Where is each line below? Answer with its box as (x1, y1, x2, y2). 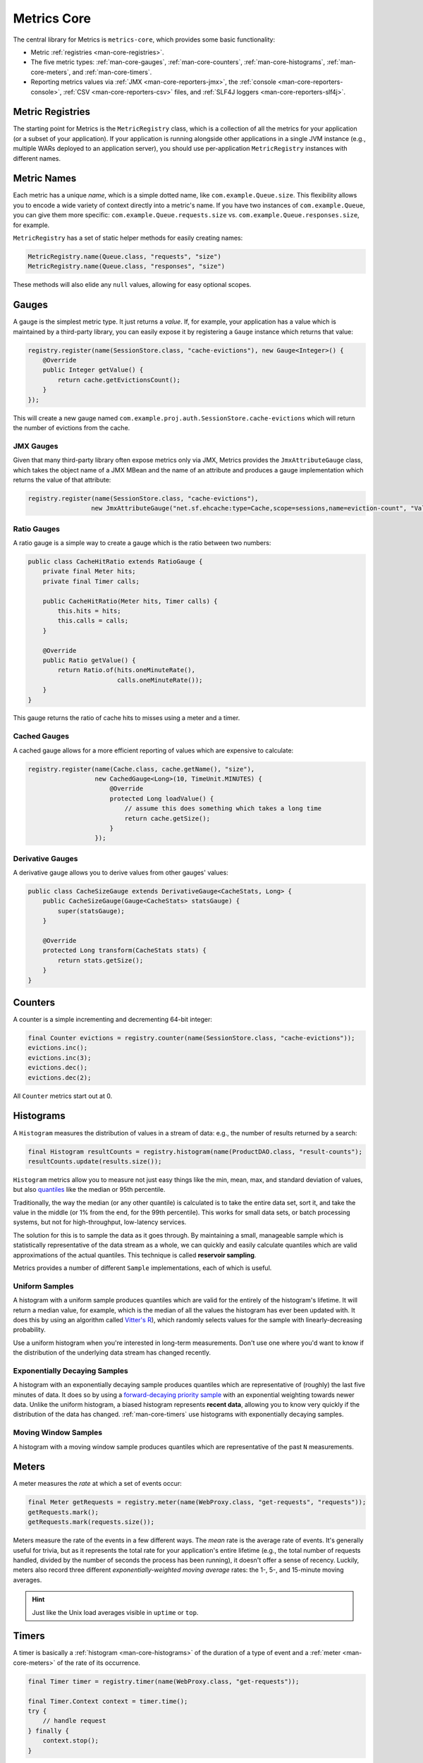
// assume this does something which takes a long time (124, 805, 322, 812)
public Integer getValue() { (42, 366, 144, 374)
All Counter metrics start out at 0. (13, 1092, 113, 1100)
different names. (13, 154, 61, 162)
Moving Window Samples (13, 1428, 102, 1438)
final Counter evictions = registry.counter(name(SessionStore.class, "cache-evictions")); (27, 1034, 355, 1042)
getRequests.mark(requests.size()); (27, 1518, 155, 1526)
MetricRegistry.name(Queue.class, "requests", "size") (27, 252, 221, 261)
